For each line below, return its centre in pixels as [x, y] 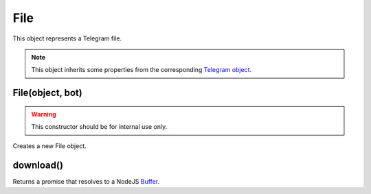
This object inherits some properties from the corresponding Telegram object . [142, 70]
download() [38, 166]
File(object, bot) [47, 93]
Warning [44, 114]
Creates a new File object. [50, 146]
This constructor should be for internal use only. [99, 127]
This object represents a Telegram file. [67, 38]
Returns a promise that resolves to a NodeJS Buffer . [86, 182]
